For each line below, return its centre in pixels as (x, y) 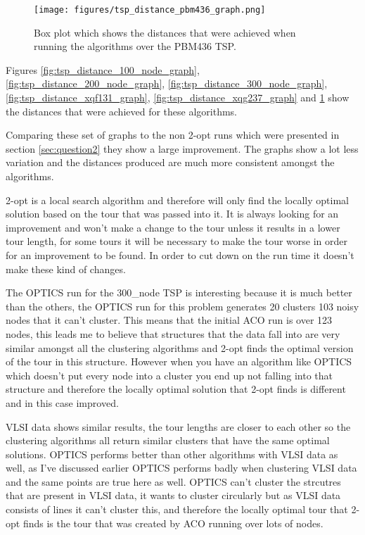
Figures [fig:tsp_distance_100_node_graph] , (103, 69)
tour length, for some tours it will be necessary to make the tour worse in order (177, 241)
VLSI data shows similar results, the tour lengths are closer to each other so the (178, 426)
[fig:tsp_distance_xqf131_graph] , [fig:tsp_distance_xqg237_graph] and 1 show (178, 97)
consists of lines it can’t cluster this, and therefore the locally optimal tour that (177, 509)
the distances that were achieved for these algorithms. (121, 111)
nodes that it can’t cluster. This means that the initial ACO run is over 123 (169, 320)
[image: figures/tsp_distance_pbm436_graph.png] (150, 10)
